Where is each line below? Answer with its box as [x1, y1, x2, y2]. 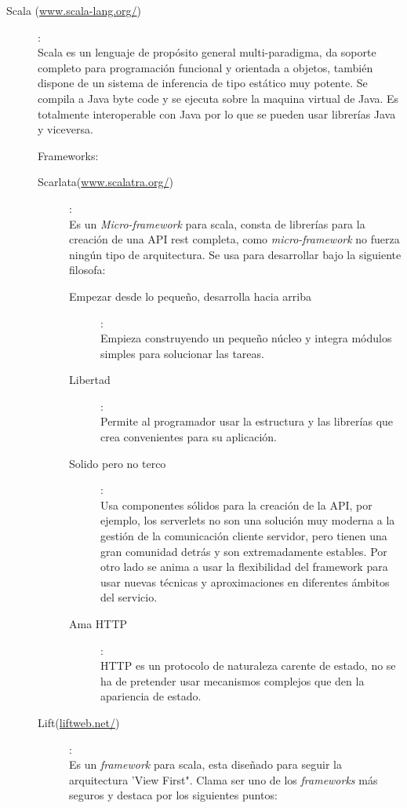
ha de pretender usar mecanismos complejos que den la [100, 672, 365, 689]
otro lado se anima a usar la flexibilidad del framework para [100, 558, 388, 575]
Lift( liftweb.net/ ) [38, 714, 120, 730]
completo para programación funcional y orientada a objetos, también [38, 59, 373, 75]
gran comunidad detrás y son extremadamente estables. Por [100, 543, 387, 559]
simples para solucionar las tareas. [100, 345, 264, 361]
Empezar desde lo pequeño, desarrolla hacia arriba [69, 287, 311, 304]
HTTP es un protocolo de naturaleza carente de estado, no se [100, 657, 396, 674]
